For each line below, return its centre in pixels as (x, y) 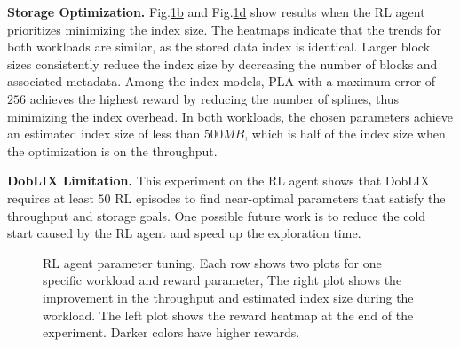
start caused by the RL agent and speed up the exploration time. (184, 233)
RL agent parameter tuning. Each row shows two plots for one (212, 262)
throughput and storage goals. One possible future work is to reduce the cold (217, 215)
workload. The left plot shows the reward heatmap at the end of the (228, 315)
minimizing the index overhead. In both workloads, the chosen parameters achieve (230, 116)
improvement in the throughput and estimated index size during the (228, 297)
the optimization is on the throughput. (112, 150)
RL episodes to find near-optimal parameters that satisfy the (280, 197)
